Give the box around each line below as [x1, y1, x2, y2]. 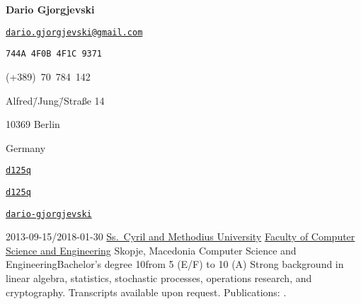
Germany [6, 140, 46, 155]
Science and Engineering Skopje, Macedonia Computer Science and [6, 242, 297, 257]
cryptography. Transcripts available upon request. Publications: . [6, 284, 287, 299]
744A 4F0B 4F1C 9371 [6, 49, 103, 59]
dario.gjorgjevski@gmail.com [6, 27, 143, 37]
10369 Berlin [6, 117, 60, 131]
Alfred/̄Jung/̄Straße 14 [6, 93, 105, 107]
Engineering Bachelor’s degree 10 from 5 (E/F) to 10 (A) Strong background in [6, 257, 344, 271]
